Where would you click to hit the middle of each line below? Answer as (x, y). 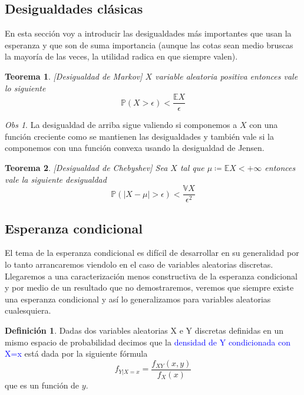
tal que (192, 168)
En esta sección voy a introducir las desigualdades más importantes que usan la (148, 33)
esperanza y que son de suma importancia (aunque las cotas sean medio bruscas (149, 45)
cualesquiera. (28, 310)
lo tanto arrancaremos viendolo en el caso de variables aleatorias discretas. (139, 264)
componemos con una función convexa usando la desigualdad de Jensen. (135, 148)
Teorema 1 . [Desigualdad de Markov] (74, 76)
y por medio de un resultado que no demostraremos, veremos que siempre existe (149, 287)
